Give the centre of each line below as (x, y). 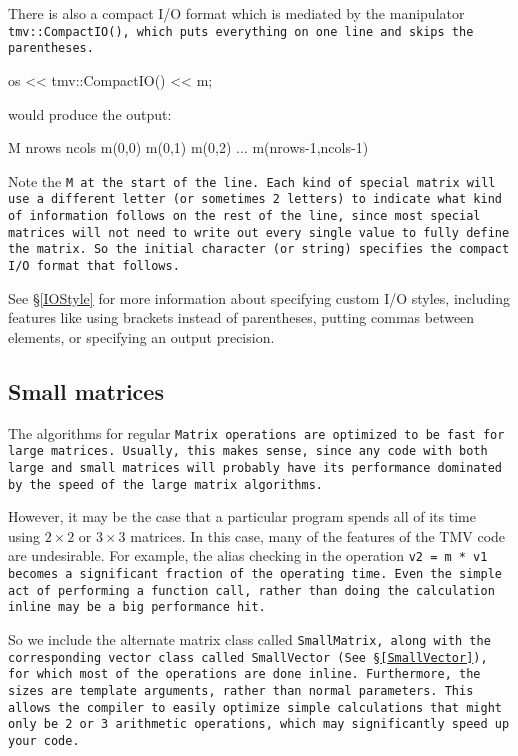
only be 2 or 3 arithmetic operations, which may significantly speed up (259, 724)
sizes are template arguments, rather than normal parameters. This (241, 691)
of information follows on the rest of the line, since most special (244, 216)
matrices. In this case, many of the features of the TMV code (318, 535)
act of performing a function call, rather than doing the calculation (251, 590)
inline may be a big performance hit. (137, 607)
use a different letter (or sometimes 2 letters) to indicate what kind (255, 199)
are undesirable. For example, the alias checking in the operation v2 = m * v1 (248, 555)
